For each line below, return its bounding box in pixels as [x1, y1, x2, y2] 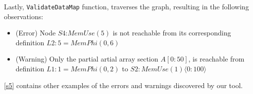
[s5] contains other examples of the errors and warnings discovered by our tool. [4, 80, 243, 90]
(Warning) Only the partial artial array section [15, 54, 158, 64]
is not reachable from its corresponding [112, 28, 231, 38]
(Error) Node [15, 28, 56, 38]
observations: [4, 11, 44, 21]
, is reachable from [188, 54, 245, 64]
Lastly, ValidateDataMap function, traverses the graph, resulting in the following [4, 1, 249, 11]
